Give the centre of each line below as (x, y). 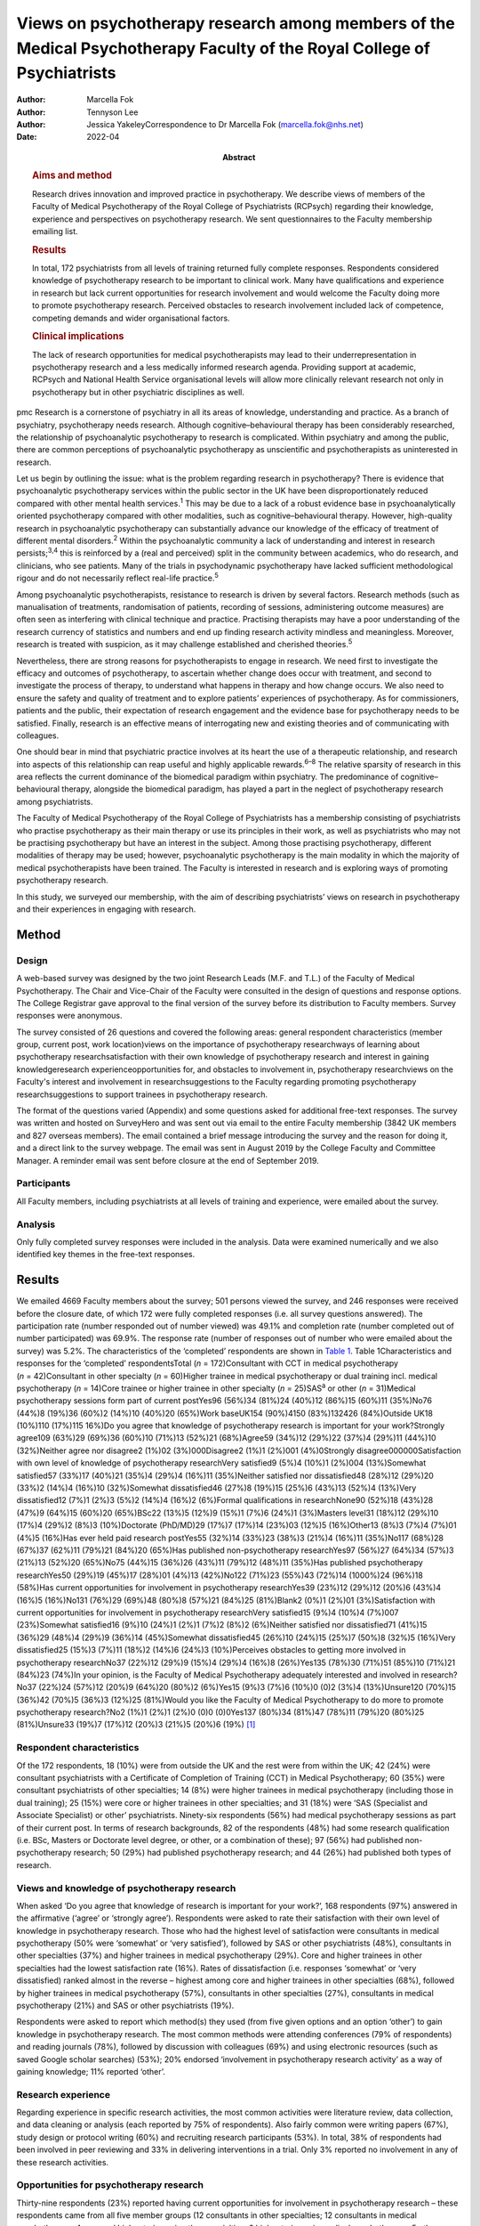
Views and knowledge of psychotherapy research (126, 1888)
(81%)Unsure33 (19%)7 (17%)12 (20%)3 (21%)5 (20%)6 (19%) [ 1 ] (136, 1725)
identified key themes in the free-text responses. (106, 1255)
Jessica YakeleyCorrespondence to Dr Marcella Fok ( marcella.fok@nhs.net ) (225, 124)
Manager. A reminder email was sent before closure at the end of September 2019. (168, 1160)
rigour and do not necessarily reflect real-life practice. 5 (118, 577)
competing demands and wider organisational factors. (131, 318)
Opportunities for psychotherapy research (110, 2185)
